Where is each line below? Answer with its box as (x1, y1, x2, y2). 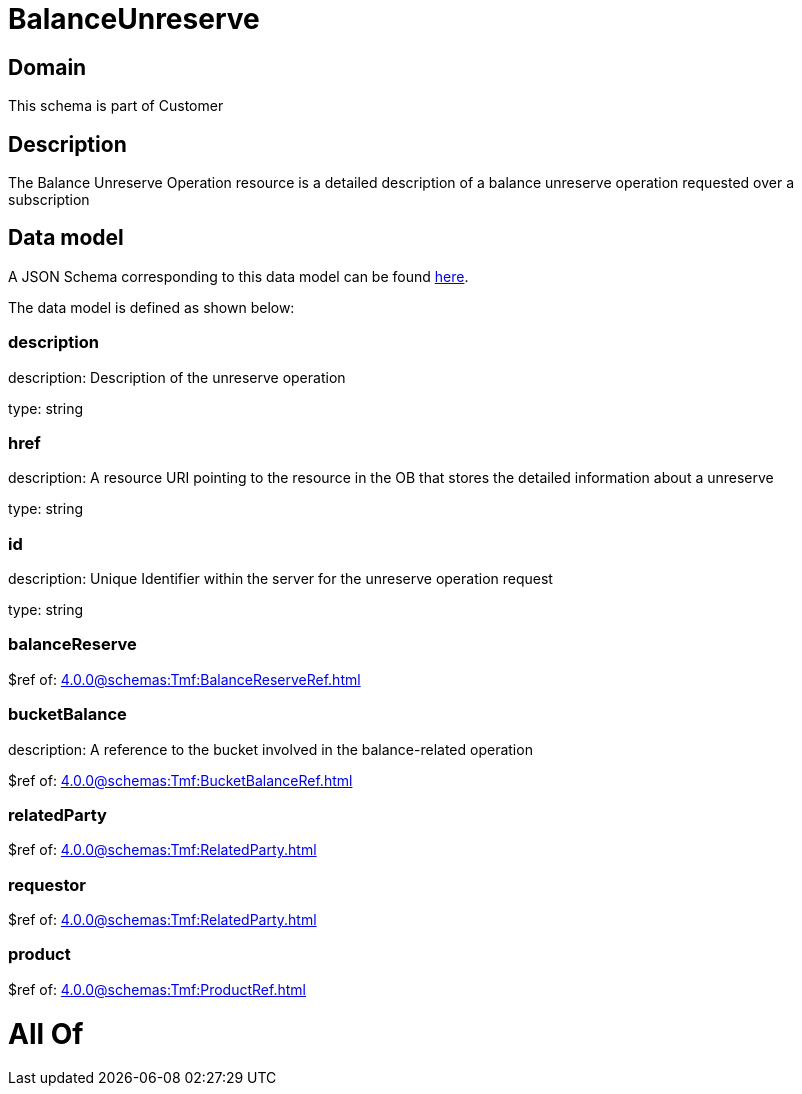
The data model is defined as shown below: (8, 298, 295, 316)
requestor (8, 874, 86, 895)
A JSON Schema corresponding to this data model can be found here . (8, 267, 469, 285)
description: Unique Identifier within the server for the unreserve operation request (8, 570, 553, 588)
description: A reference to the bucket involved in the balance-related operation (8, 740, 533, 758)
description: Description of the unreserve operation (8, 368, 346, 386)
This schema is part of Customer (8, 97, 224, 115)
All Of (8, 1016, 84, 1051)
